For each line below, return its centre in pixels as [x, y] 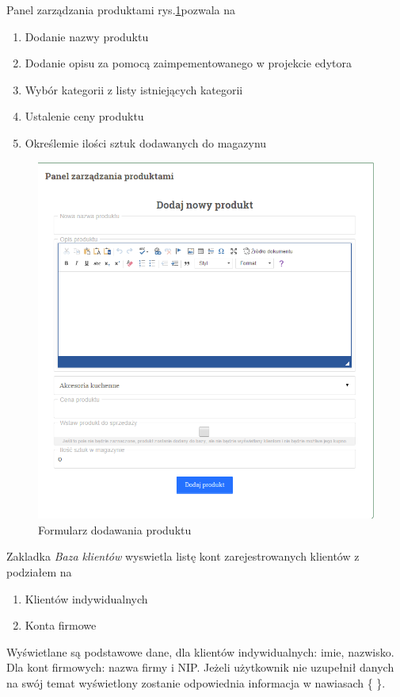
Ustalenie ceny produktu [84, 116]
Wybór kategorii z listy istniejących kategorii [134, 89]
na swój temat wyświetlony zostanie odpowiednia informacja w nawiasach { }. [196, 682]
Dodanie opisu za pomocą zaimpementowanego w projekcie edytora [188, 63]
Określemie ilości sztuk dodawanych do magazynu [146, 142]
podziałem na [39, 571]
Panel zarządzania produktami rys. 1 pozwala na [121, 10]
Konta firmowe [61, 625]
